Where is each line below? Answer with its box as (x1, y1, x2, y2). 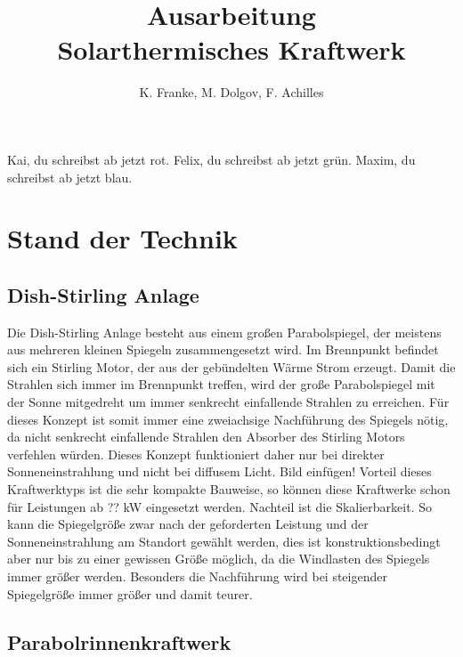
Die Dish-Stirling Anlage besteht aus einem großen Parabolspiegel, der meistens (7, 322, 442, 341)
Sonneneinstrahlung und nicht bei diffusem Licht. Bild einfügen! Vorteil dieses (7, 462, 432, 481)
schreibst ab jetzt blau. (7, 167, 133, 186)
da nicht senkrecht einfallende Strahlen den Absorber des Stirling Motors (7, 427, 405, 446)
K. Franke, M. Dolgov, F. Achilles (139, 83, 324, 101)
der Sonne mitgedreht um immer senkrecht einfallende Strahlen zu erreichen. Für (7, 393, 450, 411)
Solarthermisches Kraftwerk (57, 31, 406, 68)
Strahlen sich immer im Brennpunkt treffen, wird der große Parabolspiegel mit (7, 375, 435, 393)
